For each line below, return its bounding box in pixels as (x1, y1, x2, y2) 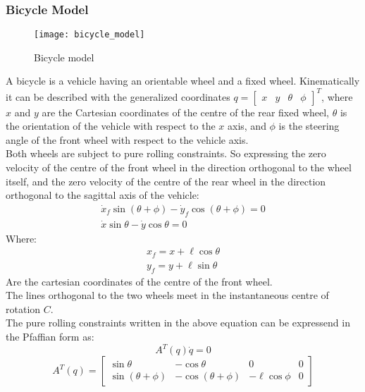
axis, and (227, 118, 266, 133)
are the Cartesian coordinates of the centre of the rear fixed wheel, (42, 104, 329, 119)
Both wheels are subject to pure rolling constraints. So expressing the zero (6, 146, 326, 161)
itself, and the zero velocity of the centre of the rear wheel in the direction (6, 173, 326, 188)
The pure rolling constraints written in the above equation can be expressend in (6, 315, 350, 330)
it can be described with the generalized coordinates (6, 89, 230, 104)
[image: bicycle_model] (34, 30, 145, 40)
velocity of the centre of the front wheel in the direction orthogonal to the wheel (6, 159, 352, 174)
